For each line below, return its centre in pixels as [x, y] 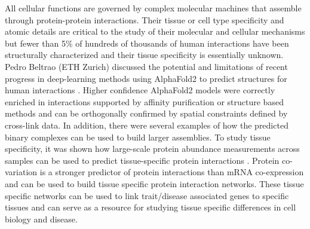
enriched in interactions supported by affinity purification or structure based [144, 101]
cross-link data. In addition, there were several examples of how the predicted [147, 125]
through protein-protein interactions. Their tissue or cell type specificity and [145, 19]
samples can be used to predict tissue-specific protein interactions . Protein [142, 160]
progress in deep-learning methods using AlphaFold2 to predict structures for [146, 78]
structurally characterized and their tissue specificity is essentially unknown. [144, 55]
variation [21, 172]
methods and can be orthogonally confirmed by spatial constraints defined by [146, 113]
